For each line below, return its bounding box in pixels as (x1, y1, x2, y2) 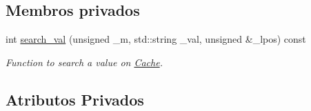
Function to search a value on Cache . (6, 54, 163, 69)
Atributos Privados (6, 88, 144, 110)
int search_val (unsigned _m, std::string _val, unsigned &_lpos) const (6, 32, 306, 46)
